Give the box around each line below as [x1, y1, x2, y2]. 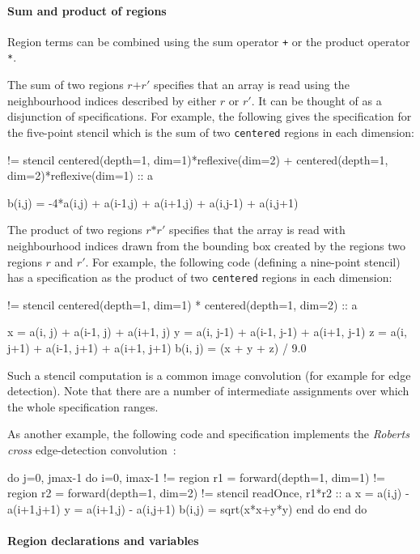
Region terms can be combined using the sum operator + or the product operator [7, 32, 410, 49]
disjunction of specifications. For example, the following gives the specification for [7, 108, 412, 125]
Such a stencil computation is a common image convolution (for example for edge [7, 366, 411, 383]
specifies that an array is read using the [153, 76, 350, 93]
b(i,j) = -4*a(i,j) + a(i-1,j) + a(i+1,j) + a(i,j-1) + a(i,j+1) [7, 194, 299, 211]
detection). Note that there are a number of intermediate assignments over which [7, 382, 409, 399]
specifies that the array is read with [168, 221, 346, 238]
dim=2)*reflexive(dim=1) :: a [7, 167, 154, 184]
